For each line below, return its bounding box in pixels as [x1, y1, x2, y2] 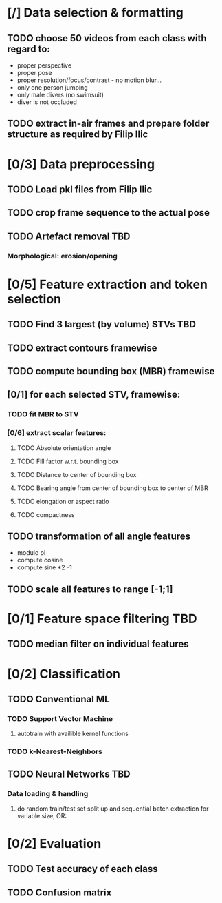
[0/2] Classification [7, 666, 121, 682]
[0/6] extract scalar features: [7, 428, 107, 438]
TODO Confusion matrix [7, 886, 112, 898]
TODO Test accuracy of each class [7, 863, 158, 875]
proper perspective [16, 61, 72, 70]
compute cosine [16, 556, 63, 565]
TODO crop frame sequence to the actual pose [7, 207, 210, 219]
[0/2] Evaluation [7, 836, 102, 852]
